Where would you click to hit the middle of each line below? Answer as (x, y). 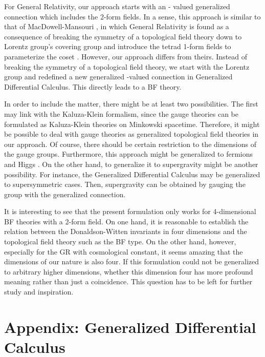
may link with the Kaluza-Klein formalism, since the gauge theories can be (122, 113)
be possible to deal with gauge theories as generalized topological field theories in (131, 134)
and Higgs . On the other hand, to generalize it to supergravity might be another (131, 164)
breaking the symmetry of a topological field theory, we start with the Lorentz (127, 66)
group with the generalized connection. (65, 194)
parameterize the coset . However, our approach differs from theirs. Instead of (126, 56)
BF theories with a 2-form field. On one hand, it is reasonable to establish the (126, 221)
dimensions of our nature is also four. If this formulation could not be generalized (132, 261)
